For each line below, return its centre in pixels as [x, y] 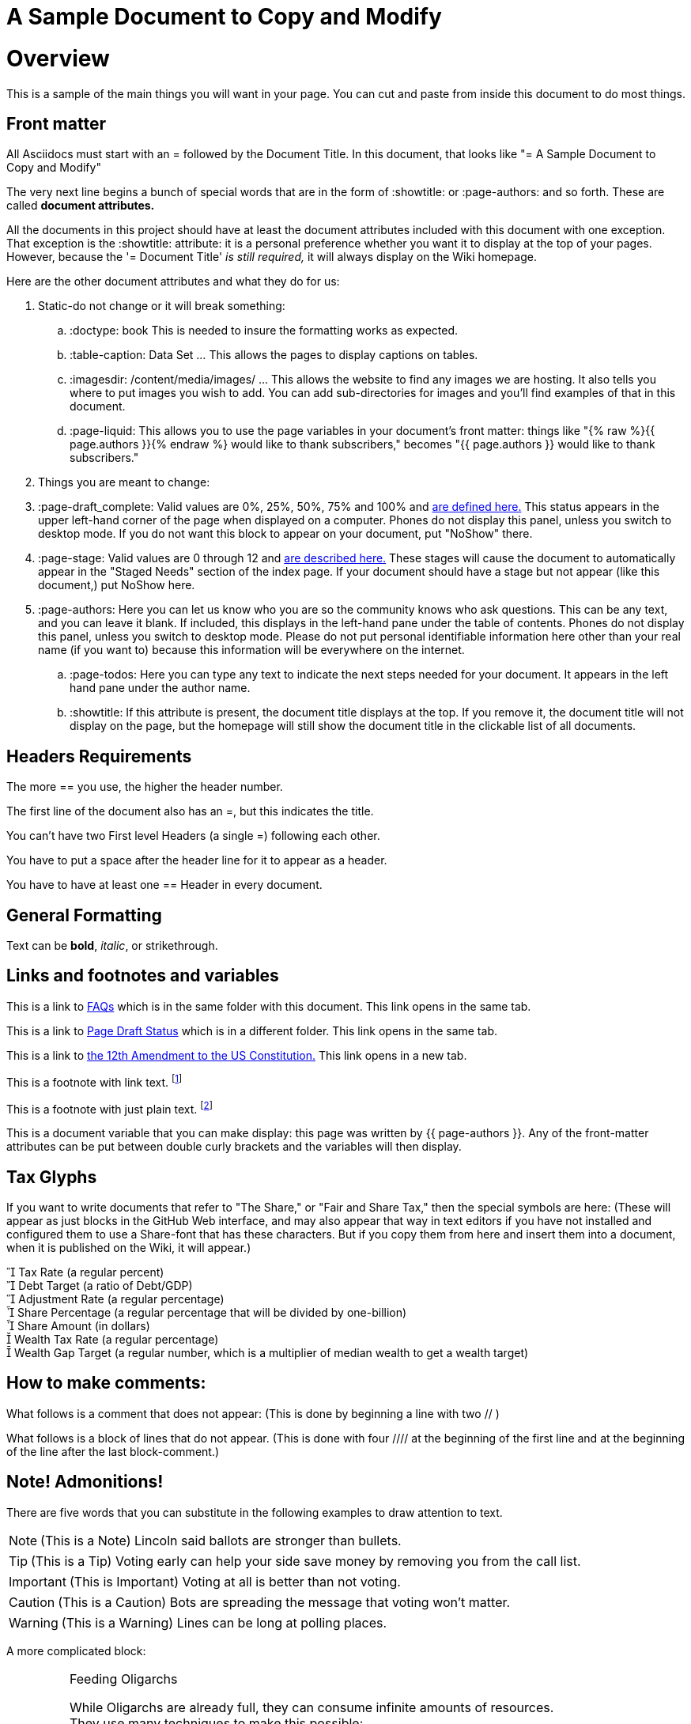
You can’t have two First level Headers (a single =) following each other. [193, 836]
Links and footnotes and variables [143, 976]
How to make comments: [106, 1383]
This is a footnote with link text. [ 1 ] [94, 1081]
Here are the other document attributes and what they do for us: [173, 282]
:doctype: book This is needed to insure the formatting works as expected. [264, 331]
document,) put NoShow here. [117, 585]
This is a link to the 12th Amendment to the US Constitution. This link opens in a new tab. [237, 1055]
